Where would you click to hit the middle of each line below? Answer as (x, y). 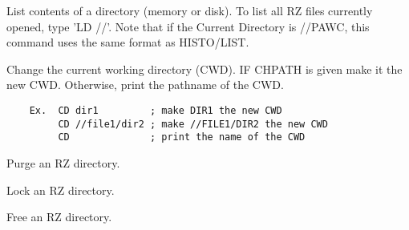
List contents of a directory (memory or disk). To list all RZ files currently (190, 10)
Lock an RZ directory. (61, 190)
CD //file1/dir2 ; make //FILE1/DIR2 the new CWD (193, 124)
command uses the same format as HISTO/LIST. (128, 42)
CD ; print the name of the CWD (182, 137)
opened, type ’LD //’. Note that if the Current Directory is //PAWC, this (188, 26)
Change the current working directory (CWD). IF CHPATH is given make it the (204, 69)
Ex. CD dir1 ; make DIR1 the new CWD (156, 110)
